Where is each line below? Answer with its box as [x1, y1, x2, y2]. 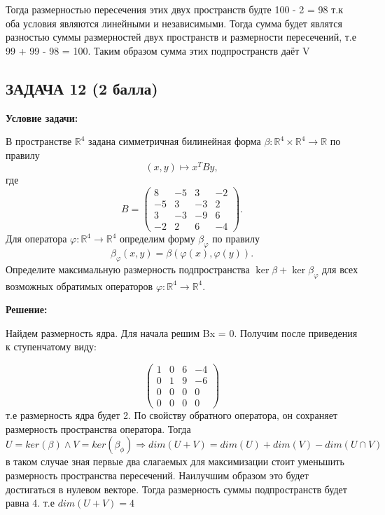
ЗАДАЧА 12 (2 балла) [6, 77, 158, 99]
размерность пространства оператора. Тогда [6, 421, 191, 436]
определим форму [120, 231, 195, 246]
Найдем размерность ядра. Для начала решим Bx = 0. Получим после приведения [6, 325, 358, 340]
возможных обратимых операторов [6, 278, 153, 293]
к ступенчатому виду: [6, 339, 97, 354]
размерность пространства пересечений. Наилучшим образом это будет [6, 467, 309, 482]
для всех [321, 261, 358, 276]
